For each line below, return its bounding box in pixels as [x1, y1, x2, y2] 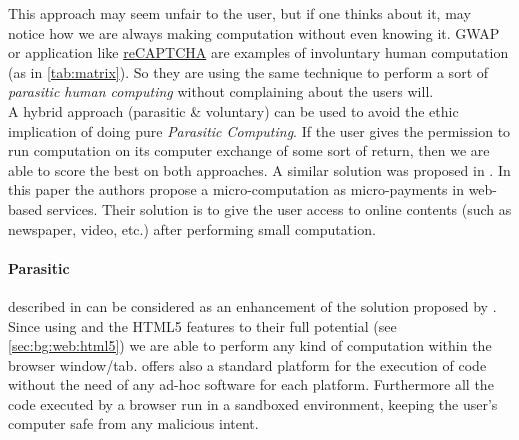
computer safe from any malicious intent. [8, 413, 259, 434]
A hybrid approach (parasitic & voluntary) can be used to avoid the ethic [8, 100, 459, 121]
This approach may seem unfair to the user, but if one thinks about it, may [8, 3, 471, 23]
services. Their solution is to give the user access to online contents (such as [46, 198, 512, 219]
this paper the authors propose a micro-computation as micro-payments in [8, 179, 464, 200]
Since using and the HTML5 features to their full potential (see [8, 315, 397, 336]
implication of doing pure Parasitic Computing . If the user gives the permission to [8, 120, 511, 141]
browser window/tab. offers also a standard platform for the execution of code [8, 354, 487, 375]
